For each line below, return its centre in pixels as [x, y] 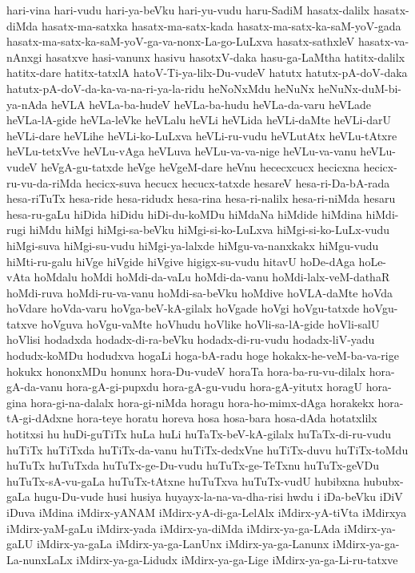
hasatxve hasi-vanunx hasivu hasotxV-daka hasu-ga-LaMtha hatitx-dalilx [225, 56]
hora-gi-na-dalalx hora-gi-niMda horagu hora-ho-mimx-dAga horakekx [202, 402]
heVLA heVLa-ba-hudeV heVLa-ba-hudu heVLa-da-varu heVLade [211, 104]
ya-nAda [27, 104]
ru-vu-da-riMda [44, 182]
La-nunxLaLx [40, 559]
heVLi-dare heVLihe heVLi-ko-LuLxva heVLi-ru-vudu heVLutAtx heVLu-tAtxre [202, 135]
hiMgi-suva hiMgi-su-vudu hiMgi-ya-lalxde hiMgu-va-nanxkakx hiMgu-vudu [193, 245]
